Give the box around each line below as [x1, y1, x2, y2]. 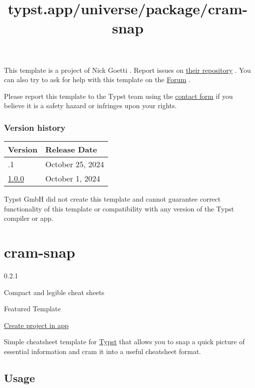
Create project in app [4, 320, 69, 330]
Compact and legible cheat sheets [4, 287, 105, 297]
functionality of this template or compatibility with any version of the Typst [4, 203, 234, 213]
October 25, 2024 [45, 158, 104, 170]
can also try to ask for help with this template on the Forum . [4, 74, 191, 85]
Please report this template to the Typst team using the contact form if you [4, 90, 233, 101]
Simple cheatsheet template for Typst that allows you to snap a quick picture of [4, 336, 245, 347]
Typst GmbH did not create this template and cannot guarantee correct [4, 194, 221, 204]
